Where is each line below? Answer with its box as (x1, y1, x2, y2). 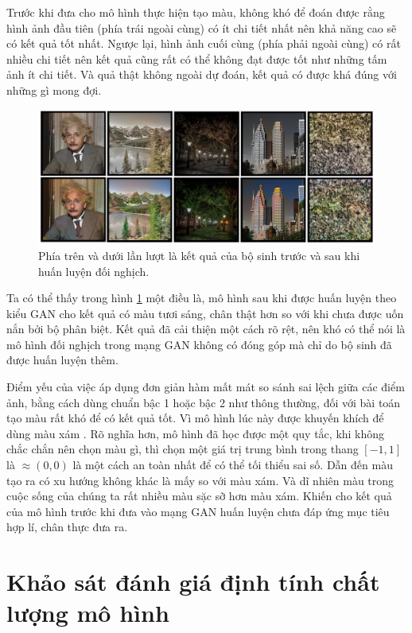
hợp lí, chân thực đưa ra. (6, 518, 128, 535)
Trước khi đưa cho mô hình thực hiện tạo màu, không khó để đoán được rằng (6, 4, 385, 20)
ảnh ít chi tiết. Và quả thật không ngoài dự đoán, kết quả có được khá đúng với (6, 66, 397, 83)
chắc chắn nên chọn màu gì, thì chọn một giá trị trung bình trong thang (6, 441, 359, 457)
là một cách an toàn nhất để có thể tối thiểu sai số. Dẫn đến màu (72, 456, 393, 473)
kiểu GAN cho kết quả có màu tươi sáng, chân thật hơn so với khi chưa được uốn (6, 305, 404, 321)
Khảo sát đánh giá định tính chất (6, 565, 380, 598)
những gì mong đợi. (6, 81, 102, 98)
